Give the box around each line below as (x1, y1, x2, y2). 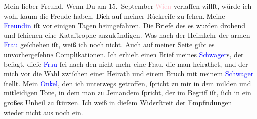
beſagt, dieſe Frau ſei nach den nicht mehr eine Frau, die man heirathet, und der (4, 59, 248, 69)
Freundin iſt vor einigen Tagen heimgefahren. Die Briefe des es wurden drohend (4, 20, 246, 30)
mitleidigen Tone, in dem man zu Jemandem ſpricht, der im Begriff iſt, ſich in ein (4, 88, 251, 98)
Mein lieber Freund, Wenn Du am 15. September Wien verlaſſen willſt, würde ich (4, 1, 252, 11)
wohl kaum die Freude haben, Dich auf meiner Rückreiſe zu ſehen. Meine (4, 10, 225, 21)
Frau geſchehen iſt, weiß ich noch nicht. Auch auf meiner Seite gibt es (4, 39, 215, 50)
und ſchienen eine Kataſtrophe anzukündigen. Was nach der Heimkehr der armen (4, 30, 250, 40)
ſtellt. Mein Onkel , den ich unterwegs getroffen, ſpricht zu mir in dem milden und (4, 78, 251, 88)
